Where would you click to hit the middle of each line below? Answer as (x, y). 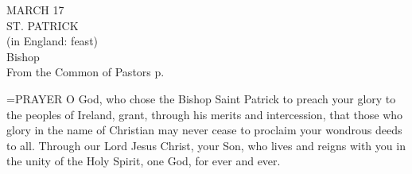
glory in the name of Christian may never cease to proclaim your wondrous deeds (204, 130)
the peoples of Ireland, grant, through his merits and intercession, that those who (205, 114)
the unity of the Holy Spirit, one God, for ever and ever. (144, 161)
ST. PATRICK (43, 25)
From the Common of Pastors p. (86, 72)
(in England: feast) (52, 41)
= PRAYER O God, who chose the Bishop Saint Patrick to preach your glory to (201, 98)
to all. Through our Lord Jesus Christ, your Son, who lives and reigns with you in (206, 145)
